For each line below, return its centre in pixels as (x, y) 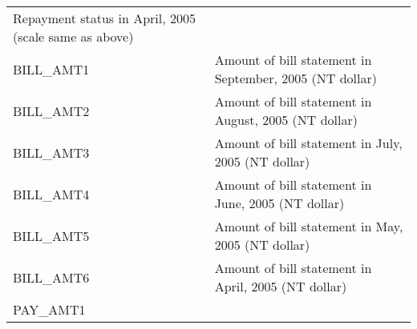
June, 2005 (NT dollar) (279, 203)
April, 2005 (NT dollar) (281, 286)
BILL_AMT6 (51, 277)
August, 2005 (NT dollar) (286, 120)
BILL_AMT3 (51, 152)
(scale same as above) (73, 36)
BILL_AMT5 (51, 235)
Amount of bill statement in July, (308, 143)
